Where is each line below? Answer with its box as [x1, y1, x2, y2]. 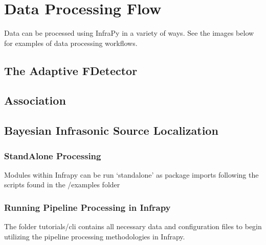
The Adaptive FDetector [4, 62, 138, 78]
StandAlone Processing [4, 149, 101, 162]
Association [4, 92, 66, 108]
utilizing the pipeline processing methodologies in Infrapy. [4, 231, 185, 241]
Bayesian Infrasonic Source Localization [4, 122, 218, 138]
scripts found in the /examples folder [4, 179, 120, 190]
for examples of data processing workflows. [4, 37, 138, 48]
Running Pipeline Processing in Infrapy [4, 201, 171, 213]
